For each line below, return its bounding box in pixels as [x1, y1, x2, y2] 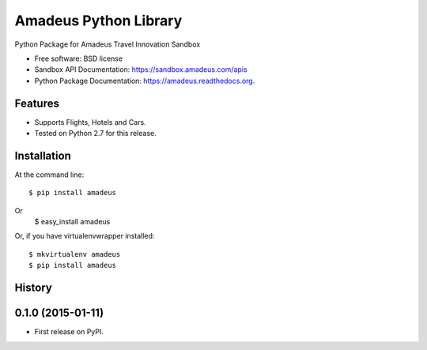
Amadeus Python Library [14, 12, 183, 29]
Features [14, 96, 59, 110]
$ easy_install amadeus [34, 217, 111, 227]
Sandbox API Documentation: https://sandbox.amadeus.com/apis [34, 65, 248, 74]
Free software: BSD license [34, 54, 123, 63]
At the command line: [14, 170, 85, 179]
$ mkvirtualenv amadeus [28, 250, 121, 258]
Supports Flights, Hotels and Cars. [34, 117, 146, 126]
